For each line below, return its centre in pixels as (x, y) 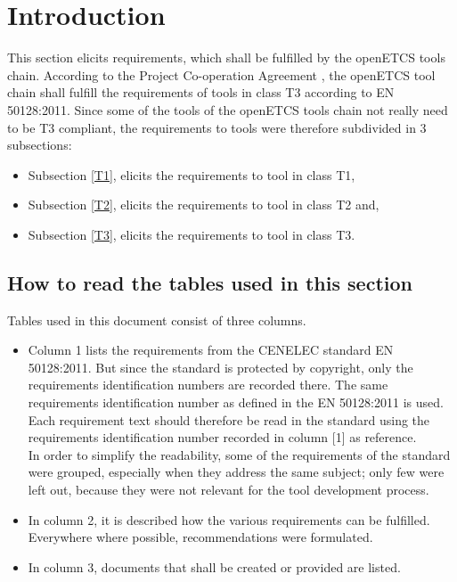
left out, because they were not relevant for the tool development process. (228, 490)
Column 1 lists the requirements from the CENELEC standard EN (211, 350)
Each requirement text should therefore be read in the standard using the (229, 419)
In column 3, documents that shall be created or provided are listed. (214, 566)
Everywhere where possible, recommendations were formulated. (200, 537)
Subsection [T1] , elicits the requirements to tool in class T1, (192, 174)
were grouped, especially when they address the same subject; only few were (236, 472)
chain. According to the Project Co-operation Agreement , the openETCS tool (221, 74)
